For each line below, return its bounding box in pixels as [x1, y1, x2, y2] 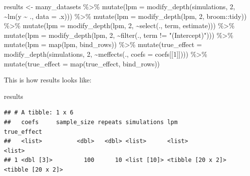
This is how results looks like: [4, 75, 92, 85]
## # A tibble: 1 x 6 [4, 109, 74, 116]
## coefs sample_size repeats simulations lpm [4, 118, 178, 126]
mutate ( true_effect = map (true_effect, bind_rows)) [4, 58, 160, 68]
